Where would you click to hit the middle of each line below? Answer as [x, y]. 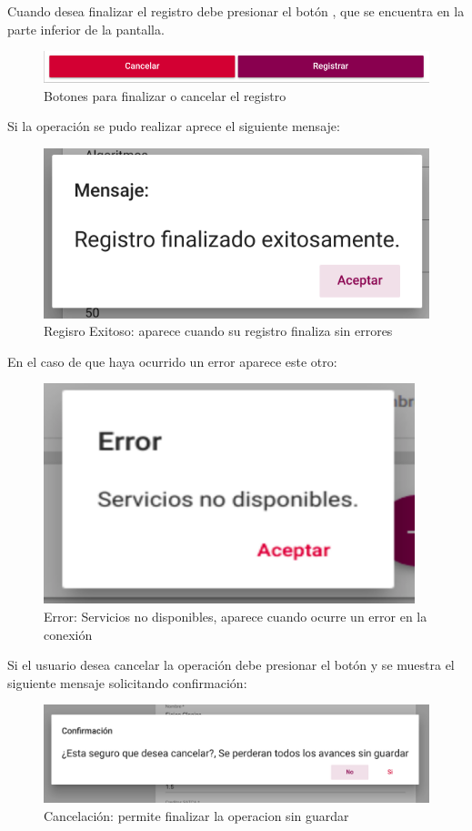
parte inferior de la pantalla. [86, 29]
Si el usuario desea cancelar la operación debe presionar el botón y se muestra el [231, 665]
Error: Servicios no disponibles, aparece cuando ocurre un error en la [236, 616]
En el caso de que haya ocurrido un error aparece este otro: [172, 361]
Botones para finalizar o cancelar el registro [165, 95]
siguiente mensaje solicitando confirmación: [127, 682]
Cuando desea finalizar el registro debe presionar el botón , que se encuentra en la [236, 11]
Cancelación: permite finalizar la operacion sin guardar [196, 815]
